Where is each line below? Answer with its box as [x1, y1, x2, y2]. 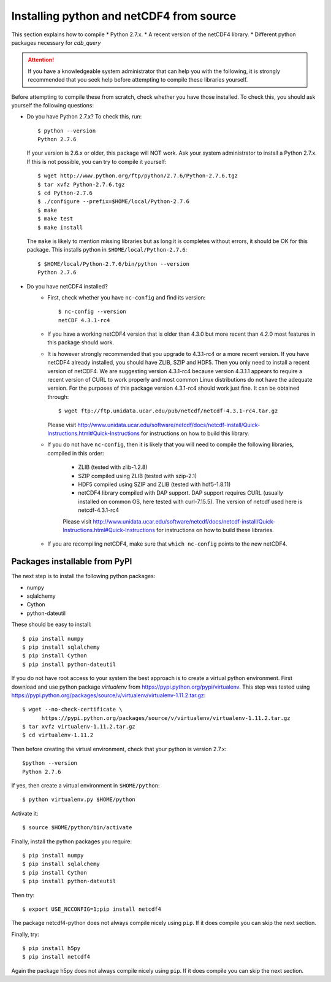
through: [47, 393, 69, 400]
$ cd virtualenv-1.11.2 [22, 732, 94, 739]
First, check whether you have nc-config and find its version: [47, 293, 206, 301]
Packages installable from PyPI [11, 556, 132, 567]
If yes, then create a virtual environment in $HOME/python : [11, 782, 160, 789]
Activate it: [11, 810, 39, 817]
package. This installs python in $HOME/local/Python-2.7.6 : [26, 246, 188, 253]
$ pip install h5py [22, 945, 81, 952]
